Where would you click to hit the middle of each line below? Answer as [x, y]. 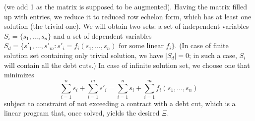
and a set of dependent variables [102, 35]
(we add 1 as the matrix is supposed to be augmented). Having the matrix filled [126, 6]
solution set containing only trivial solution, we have [84, 55]
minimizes [19, 75]
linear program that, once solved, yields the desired [82, 113]
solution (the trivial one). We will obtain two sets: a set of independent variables [127, 26]
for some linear [141, 46]
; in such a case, [213, 55]
